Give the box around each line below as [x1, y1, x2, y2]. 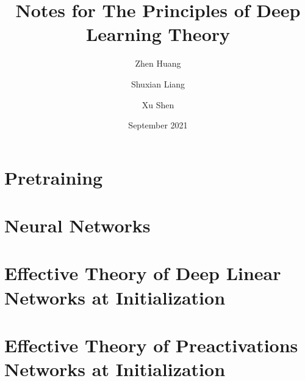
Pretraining [4, 165, 103, 190]
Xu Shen [142, 98, 174, 111]
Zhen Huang [135, 57, 181, 70]
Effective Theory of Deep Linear [4, 261, 281, 286]
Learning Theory [85, 21, 230, 46]
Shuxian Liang [131, 77, 185, 90]
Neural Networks [4, 213, 151, 238]
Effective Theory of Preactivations [4, 333, 298, 357]
